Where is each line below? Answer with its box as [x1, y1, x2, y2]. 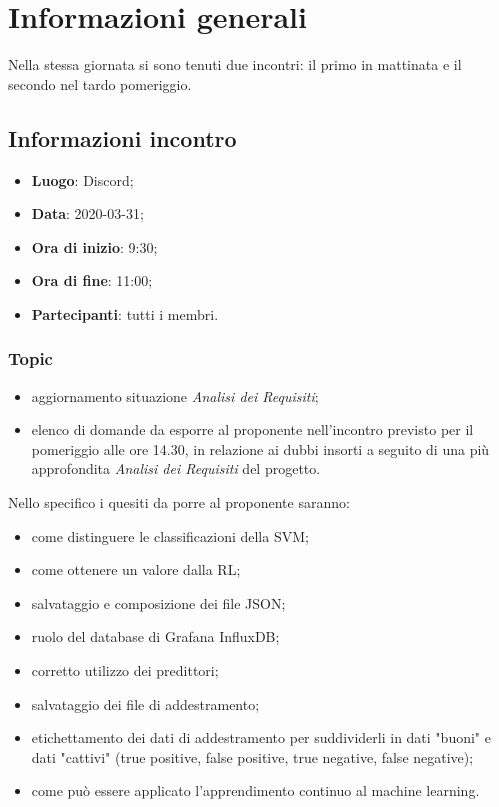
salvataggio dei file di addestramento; [31, 693, 260, 714]
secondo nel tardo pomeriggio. [8, 73, 192, 94]
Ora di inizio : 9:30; [31, 236, 158, 257]
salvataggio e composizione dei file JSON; [31, 592, 286, 613]
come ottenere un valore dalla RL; [31, 559, 241, 580]
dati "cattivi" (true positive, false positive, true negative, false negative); [31, 746, 474, 767]
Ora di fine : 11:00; [31, 270, 153, 291]
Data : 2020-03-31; [31, 203, 144, 224]
